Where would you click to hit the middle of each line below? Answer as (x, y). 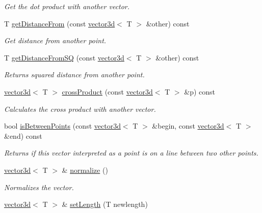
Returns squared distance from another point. (74, 74)
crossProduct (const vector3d (107, 91)
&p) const (200, 91)
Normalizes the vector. (39, 187)
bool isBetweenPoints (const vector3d (62, 126)
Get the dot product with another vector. (67, 6)
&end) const (23, 135)
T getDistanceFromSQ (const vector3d (64, 57)
